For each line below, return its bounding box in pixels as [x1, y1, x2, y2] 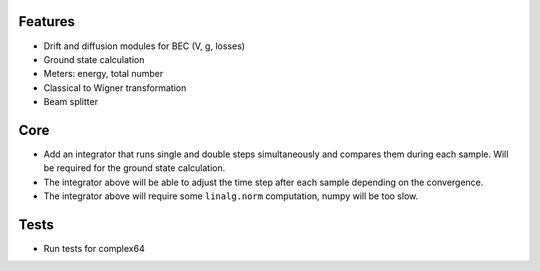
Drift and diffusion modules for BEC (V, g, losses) [43, 40, 245, 52]
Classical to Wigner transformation [43, 81, 187, 94]
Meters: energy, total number [43, 68, 164, 80]
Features [18, 13, 75, 30]
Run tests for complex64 [43, 243, 145, 255]
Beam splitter [43, 96, 99, 108]
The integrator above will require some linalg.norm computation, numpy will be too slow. [43, 190, 419, 202]
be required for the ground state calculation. [43, 162, 226, 174]
